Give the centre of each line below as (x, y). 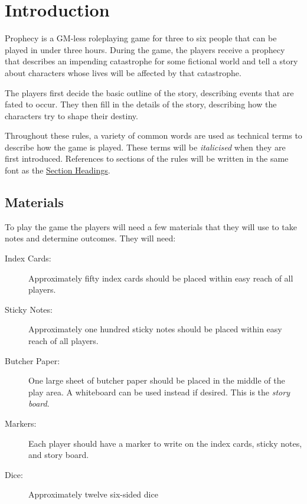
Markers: (21, 423)
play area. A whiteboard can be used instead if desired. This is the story (159, 392)
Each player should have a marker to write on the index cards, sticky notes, (165, 443)
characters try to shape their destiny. (71, 115)
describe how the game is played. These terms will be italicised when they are (145, 147)
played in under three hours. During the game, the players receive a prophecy (145, 49)
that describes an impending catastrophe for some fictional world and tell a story (151, 61)
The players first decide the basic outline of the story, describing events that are (149, 92)
